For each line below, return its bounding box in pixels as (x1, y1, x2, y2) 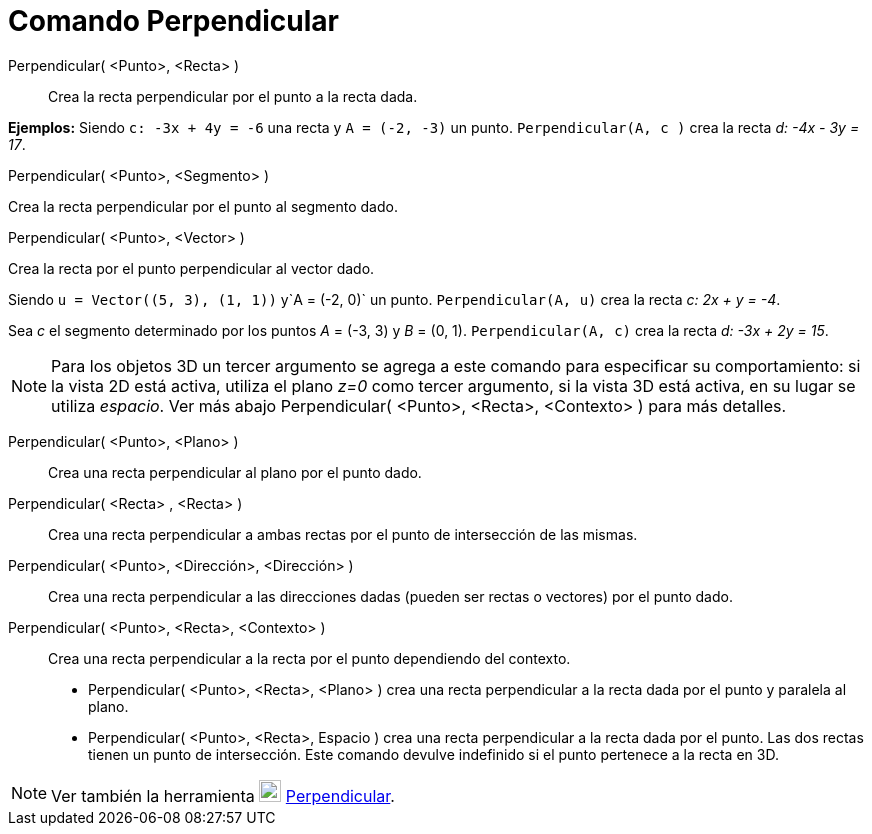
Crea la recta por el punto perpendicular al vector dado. (8, 259, 375, 277)
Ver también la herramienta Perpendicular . (51, 785, 395, 806)
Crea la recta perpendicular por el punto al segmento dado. (8, 197, 398, 215)
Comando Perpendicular (8, 4, 339, 38)
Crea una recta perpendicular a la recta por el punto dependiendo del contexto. (48, 649, 571, 667)
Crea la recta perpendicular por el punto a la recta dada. (48, 87, 418, 105)
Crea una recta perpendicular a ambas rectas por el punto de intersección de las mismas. (48, 525, 638, 543)
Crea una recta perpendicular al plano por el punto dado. (48, 463, 422, 481)
